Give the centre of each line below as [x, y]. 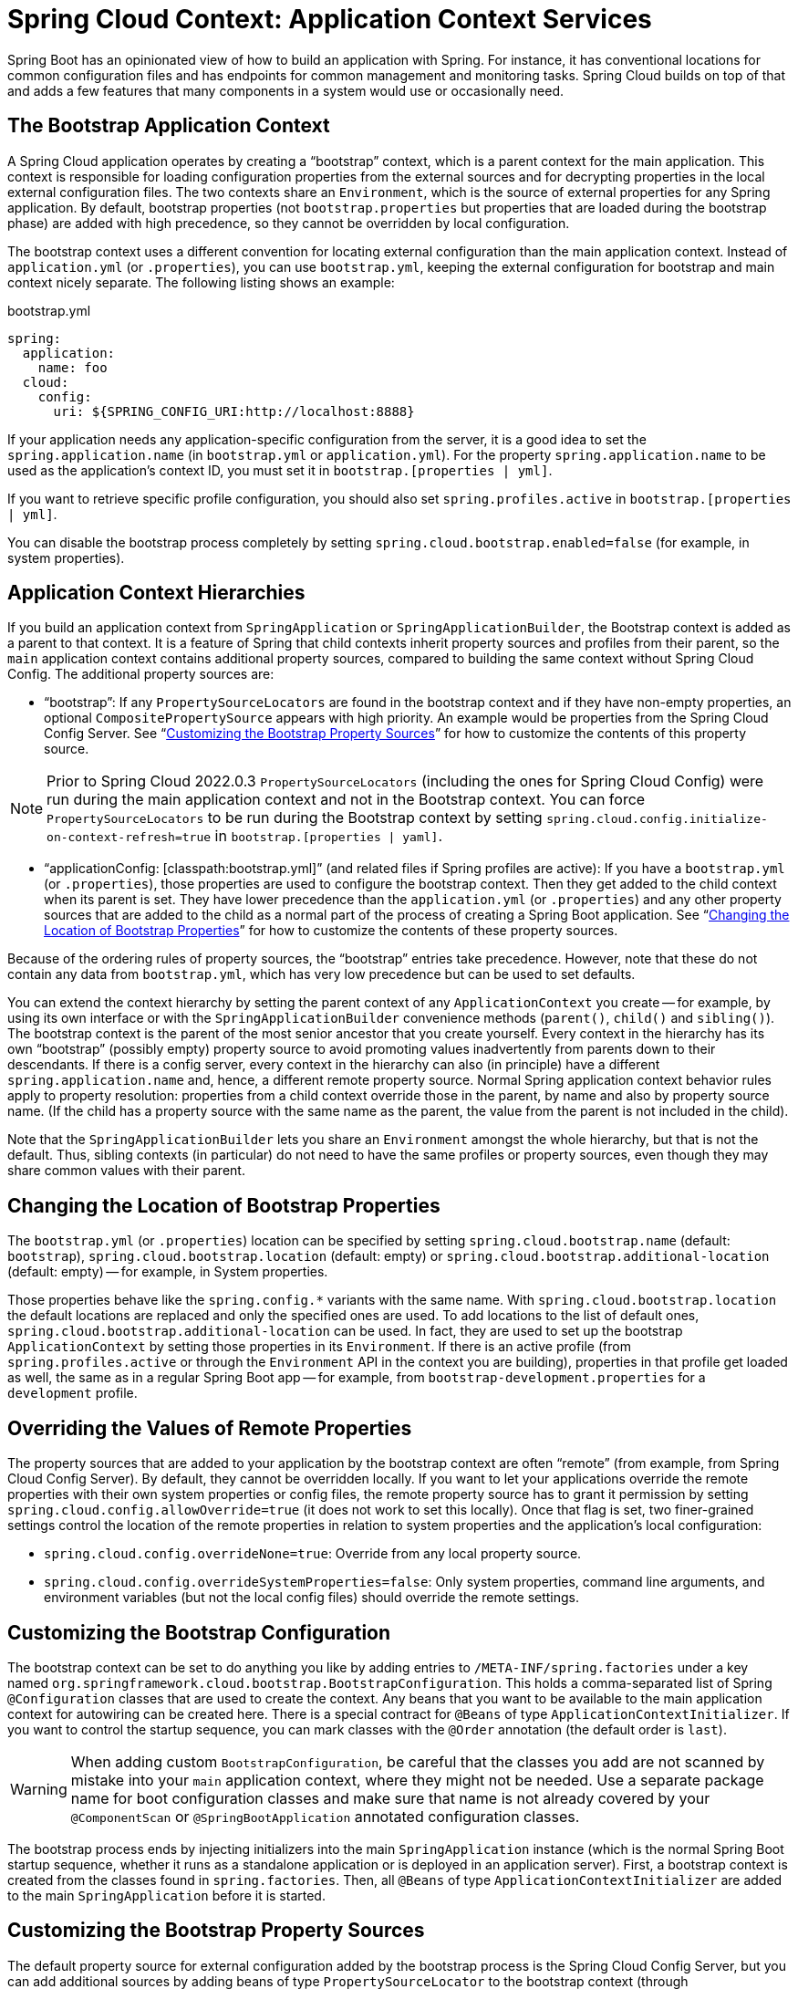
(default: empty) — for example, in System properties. [168, 1272]
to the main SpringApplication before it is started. [166, 1895]
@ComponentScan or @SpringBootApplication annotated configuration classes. [325, 1816]
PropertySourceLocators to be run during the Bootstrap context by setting [295, 818]
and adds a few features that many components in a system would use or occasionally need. [286, 90]
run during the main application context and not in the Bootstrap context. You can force [346, 800]
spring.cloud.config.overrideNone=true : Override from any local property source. [313, 1554]
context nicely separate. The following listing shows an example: [201, 282]
